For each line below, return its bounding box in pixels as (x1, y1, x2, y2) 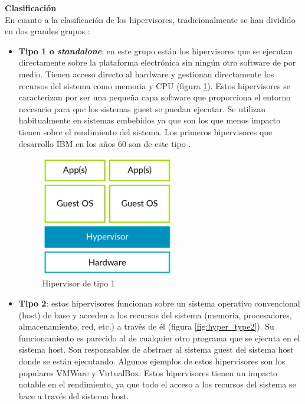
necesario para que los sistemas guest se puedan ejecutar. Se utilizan (18, 102, 266, 115)
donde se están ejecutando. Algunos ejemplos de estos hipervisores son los (18, 355, 286, 367)
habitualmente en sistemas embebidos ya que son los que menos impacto (18, 114, 281, 126)
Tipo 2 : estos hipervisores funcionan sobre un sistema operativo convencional (18, 297, 300, 309)
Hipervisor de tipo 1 (42, 277, 115, 289)
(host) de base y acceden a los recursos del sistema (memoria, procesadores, (18, 308, 292, 321)
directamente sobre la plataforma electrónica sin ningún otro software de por (18, 56, 296, 69)
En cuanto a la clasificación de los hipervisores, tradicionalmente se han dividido (5, 13, 296, 25)
